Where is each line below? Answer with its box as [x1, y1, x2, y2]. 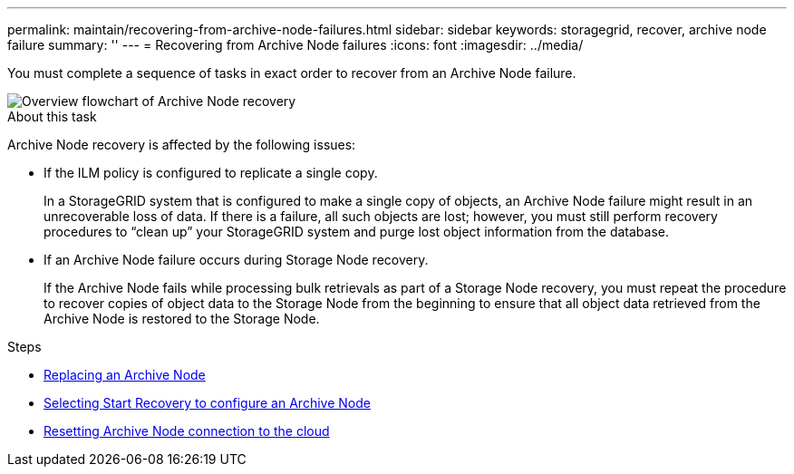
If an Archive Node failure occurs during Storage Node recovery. [44, 252, 429, 267]
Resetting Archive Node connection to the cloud [44, 423, 330, 439]
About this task [7, 109, 97, 124]
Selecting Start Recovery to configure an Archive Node [44, 395, 371, 411]
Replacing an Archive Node [44, 367, 206, 382]
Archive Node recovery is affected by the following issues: [7, 137, 356, 152]
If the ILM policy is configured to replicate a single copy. [44, 165, 378, 180]
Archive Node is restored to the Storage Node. [44, 311, 320, 326]
